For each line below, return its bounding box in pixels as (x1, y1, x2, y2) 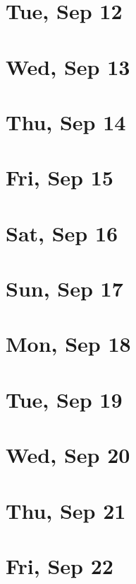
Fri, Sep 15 (6, 163, 113, 192)
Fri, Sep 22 (6, 551, 113, 580)
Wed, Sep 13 (6, 52, 130, 81)
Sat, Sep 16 (6, 218, 118, 247)
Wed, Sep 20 (6, 440, 130, 469)
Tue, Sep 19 (6, 384, 123, 413)
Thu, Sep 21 (6, 496, 126, 525)
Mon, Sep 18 (6, 329, 131, 358)
